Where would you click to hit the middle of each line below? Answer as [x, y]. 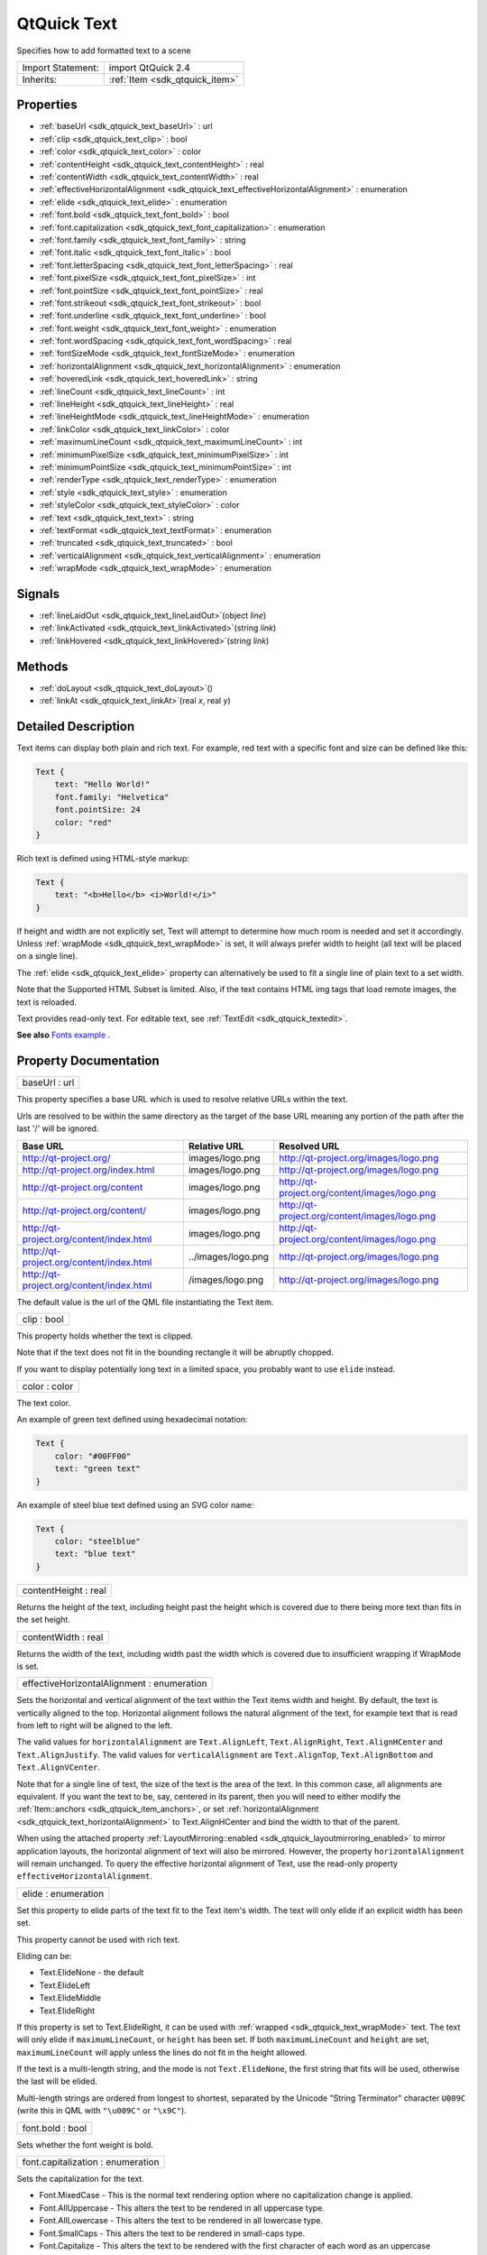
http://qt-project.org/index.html [88, 1170]
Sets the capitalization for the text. [80, 2179]
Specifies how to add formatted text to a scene [104, 51]
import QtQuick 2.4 [149, 68]
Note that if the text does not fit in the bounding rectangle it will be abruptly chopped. [175, 1352]
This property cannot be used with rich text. [98, 1939]
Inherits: [40, 79]
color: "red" [83, 822]
